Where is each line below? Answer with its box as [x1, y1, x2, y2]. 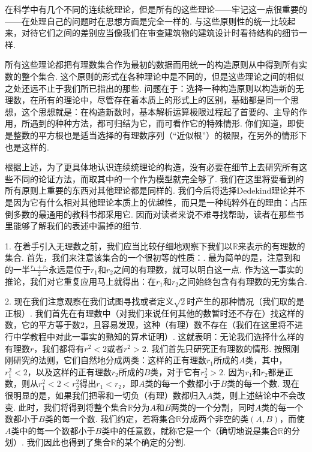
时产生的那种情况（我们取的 [187, 295, 296, 308]
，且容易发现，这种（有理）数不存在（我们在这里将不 [85, 318, 295, 331]
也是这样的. [5, 140, 49, 153]
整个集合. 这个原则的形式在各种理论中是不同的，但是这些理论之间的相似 [21, 70, 304, 82]
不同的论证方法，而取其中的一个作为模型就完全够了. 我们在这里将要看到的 [13, 172, 304, 185]
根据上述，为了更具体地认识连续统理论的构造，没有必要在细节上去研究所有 [5, 161, 299, 173]
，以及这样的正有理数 [27, 365, 112, 378]
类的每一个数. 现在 [227, 377, 299, 390]
